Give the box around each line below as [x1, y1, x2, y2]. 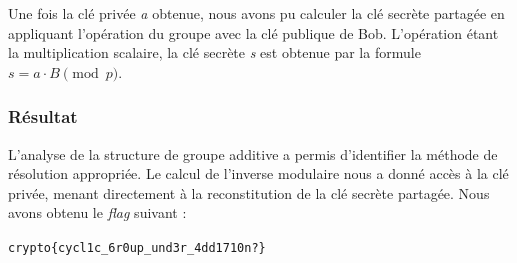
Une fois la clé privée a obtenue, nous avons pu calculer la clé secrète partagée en [8, 3, 505, 23]
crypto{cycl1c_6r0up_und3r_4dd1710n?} [8, 240, 266, 255]
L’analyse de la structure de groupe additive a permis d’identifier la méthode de [8, 143, 498, 164]
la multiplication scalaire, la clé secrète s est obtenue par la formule [8, 42, 421, 63]
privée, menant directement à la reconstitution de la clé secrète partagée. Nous [8, 182, 490, 203]
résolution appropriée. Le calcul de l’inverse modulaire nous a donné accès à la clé [8, 163, 509, 184]
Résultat [8, 104, 78, 129]
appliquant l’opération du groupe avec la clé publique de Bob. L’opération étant [8, 22, 499, 43]
